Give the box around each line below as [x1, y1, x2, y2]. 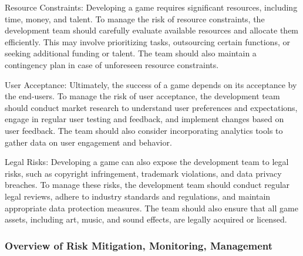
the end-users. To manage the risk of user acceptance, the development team [5, 90, 280, 102]
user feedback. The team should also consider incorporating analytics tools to [5, 124, 283, 136]
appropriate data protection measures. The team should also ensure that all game [5, 201, 298, 214]
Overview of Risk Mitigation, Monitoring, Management [5, 238, 273, 252]
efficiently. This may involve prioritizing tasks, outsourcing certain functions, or [5, 35, 290, 48]
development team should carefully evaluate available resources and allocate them [5, 24, 299, 36]
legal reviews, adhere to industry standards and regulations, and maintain [5, 190, 271, 202]
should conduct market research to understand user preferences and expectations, [5, 101, 298, 113]
